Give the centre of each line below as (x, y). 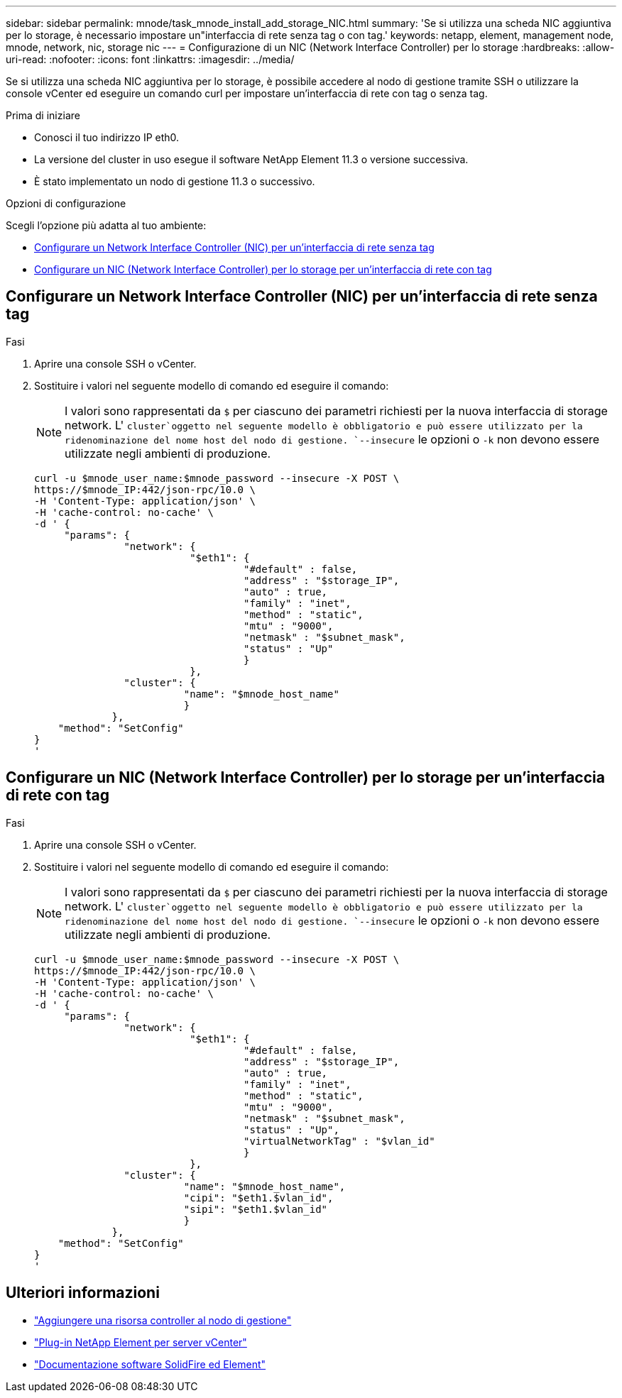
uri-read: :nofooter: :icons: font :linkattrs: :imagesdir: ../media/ (150, 59)
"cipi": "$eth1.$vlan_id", (258, 1198)
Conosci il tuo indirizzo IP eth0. (107, 137)
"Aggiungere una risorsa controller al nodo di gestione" (163, 1320)
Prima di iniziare (43, 115)
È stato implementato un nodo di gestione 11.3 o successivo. (175, 181)
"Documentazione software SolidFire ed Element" (150, 1364)
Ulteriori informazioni (83, 1293)
